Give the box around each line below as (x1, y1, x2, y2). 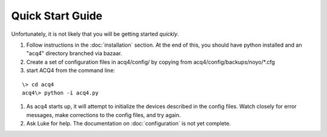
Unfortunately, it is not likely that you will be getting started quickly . (11, 30, 179, 38)
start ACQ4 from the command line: (26, 67, 115, 74)
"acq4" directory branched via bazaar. (26, 50, 122, 57)
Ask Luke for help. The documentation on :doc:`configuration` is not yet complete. (26, 120, 231, 127)
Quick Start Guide (11, 9, 103, 22)
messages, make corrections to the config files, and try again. (26, 111, 181, 118)
